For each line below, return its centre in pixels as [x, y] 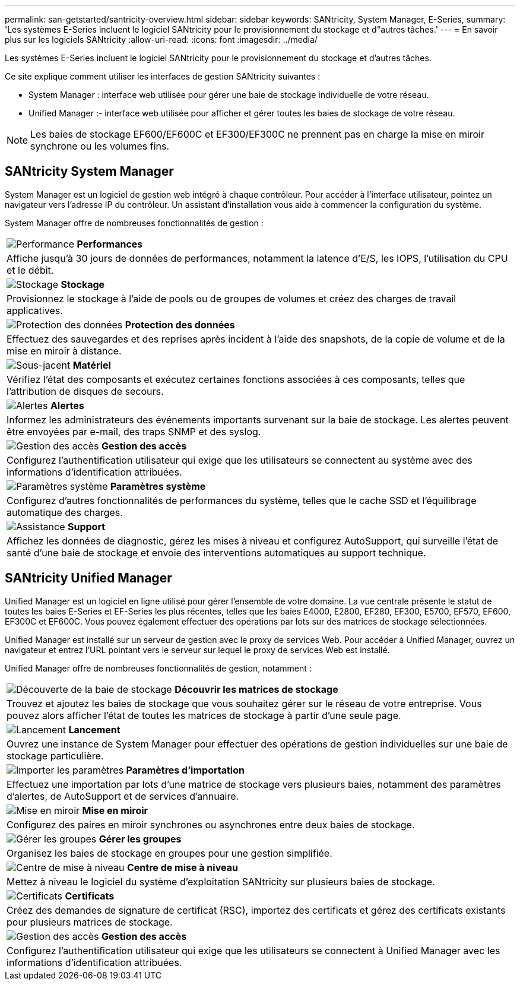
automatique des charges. [65, 512]
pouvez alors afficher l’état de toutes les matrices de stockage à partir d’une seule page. [204, 715]
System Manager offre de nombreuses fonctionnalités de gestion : [134, 223]
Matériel [92, 365]
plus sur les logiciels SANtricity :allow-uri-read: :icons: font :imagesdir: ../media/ [161, 39]
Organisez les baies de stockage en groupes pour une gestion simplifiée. [169, 853]
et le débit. [30, 270]
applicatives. [35, 310]
